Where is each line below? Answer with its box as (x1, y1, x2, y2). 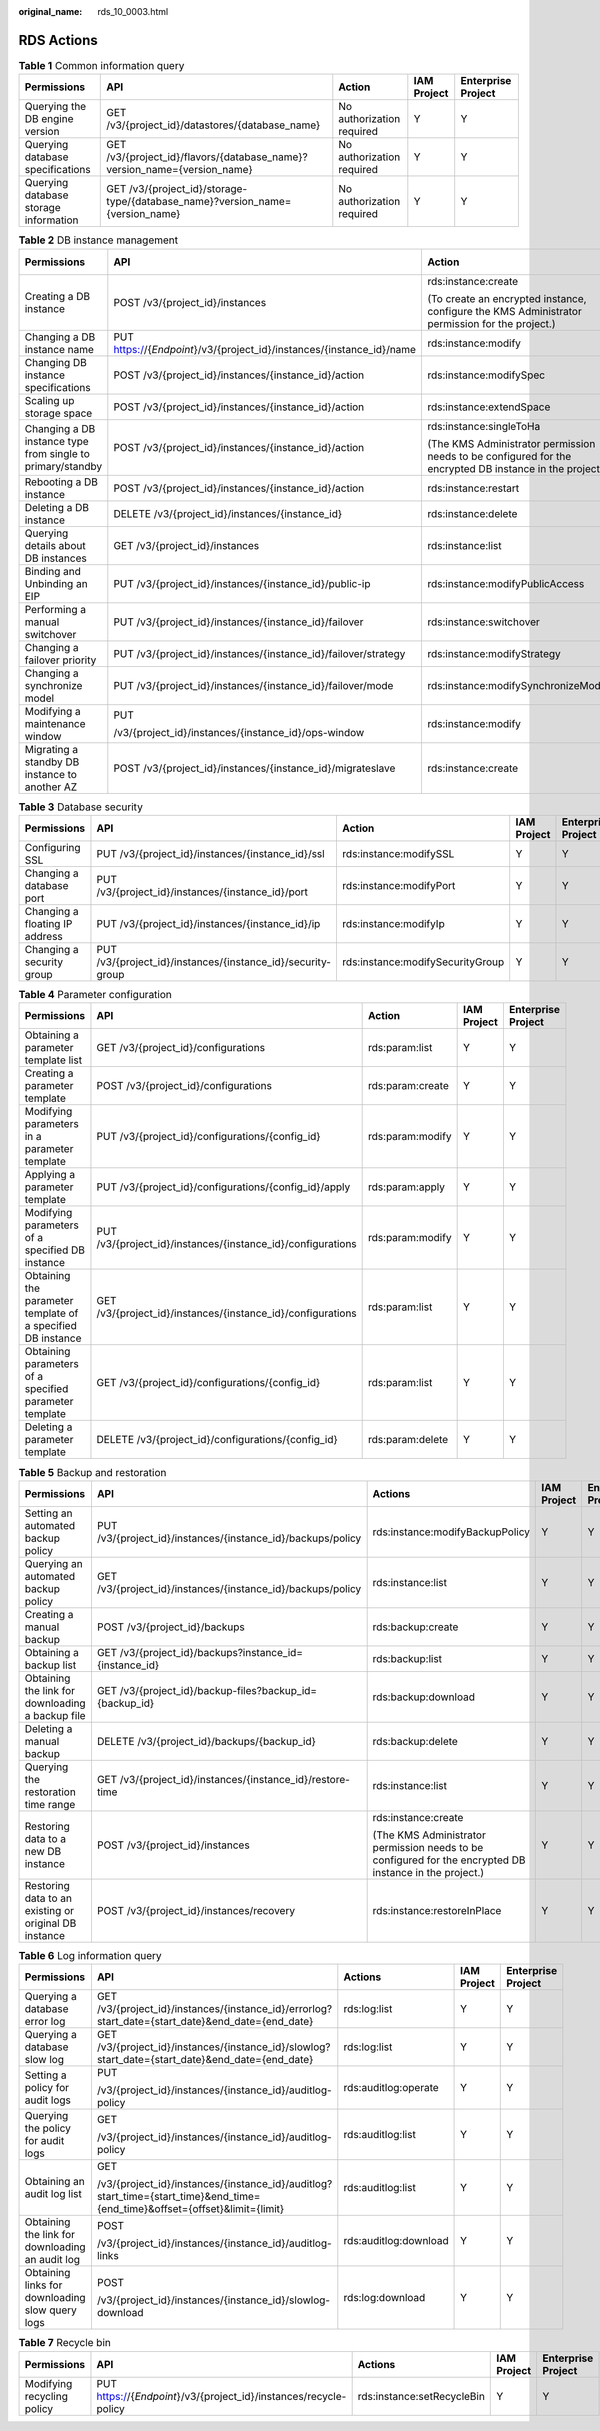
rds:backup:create (372, 1620, 459, 1634)
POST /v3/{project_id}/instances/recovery (96, 1903, 295, 1917)
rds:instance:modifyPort (341, 879, 456, 893)
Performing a (24, 602, 87, 616)
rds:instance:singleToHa (426, 419, 541, 433)
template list (24, 1053, 83, 1067)
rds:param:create (368, 1079, 449, 1093)
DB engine (24, 112, 74, 126)
